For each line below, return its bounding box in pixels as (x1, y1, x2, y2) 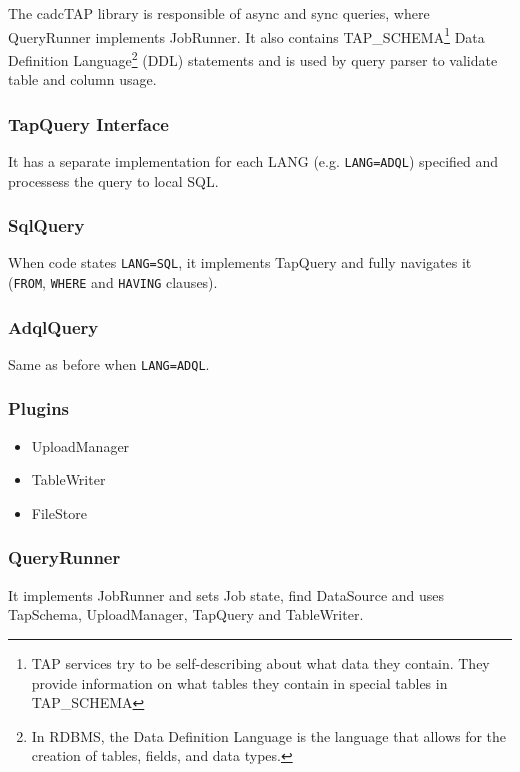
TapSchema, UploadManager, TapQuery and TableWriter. (8, 604, 364, 625)
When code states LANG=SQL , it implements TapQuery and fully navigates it (8, 252, 472, 273)
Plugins (8, 396, 70, 421)
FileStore (31, 502, 87, 523)
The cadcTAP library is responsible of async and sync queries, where (8, 3, 430, 23)
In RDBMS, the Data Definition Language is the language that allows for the (31, 725, 507, 746)
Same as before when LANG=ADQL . (8, 353, 210, 374)
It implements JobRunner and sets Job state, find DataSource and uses (8, 584, 445, 605)
